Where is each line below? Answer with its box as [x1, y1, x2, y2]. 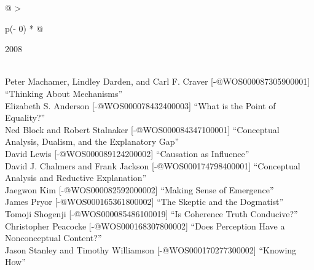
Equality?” [5, 111, 45, 124]
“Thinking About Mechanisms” [5, 87, 123, 99]
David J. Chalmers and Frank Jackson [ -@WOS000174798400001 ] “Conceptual [5, 159, 300, 172]
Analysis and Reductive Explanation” [5, 171, 147, 184]
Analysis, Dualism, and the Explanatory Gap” [5, 135, 179, 148]
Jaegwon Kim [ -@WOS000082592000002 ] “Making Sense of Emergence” [5, 183, 274, 196]
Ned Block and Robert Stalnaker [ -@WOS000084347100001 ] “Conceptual [5, 123, 280, 136]
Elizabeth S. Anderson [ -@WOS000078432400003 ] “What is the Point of [5, 99, 276, 112]
